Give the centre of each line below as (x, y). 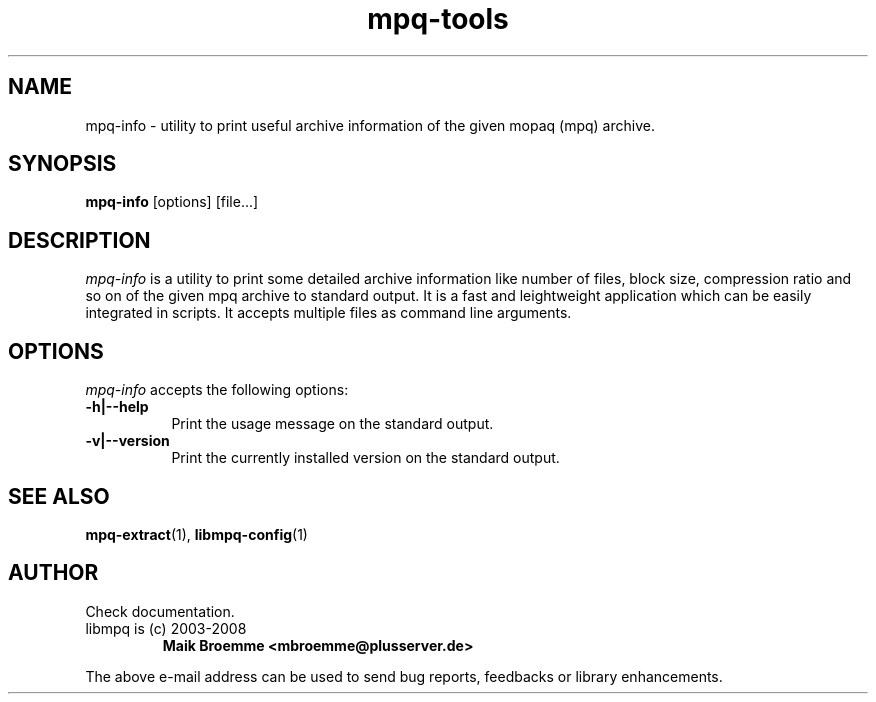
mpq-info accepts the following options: (217, 390)
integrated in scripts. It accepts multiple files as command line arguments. (328, 313)
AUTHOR (53, 573)
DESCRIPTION (79, 240)
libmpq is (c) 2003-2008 (166, 628)
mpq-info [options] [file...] (172, 202)
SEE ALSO (59, 496)
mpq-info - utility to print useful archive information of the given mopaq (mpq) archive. (370, 125)
